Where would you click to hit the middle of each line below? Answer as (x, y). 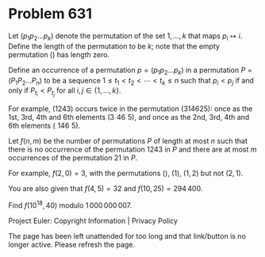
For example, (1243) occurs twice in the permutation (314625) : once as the (131, 109)
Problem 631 (50, 14)
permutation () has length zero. (59, 54)
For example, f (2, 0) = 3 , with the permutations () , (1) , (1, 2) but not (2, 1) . (126, 173)
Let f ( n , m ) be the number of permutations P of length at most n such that (128, 141)
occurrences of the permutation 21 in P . (73, 158)
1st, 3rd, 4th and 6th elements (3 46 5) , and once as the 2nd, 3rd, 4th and (129, 117)
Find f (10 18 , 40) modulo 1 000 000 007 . (70, 205)
